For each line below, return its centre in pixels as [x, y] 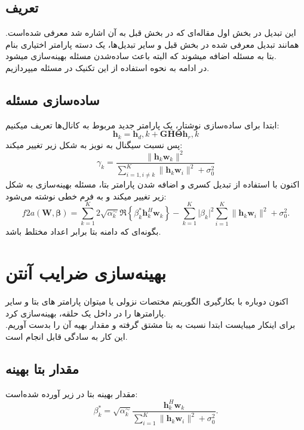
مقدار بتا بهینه [42, 368]
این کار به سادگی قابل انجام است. [67, 336]
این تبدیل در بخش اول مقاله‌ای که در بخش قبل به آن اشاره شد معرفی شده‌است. [151, 33]
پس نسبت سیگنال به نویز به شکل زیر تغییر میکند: [94, 144]
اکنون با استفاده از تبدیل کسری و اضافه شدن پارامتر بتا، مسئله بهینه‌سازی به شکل [153, 184]
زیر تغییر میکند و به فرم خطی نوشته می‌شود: [86, 196]
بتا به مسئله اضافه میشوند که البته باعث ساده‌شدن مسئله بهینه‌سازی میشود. [141, 56]
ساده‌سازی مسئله [53, 99]
